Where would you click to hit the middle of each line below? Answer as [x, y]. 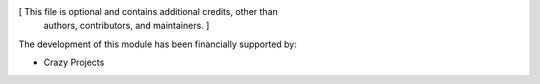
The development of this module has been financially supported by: [157, 44]
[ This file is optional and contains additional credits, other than [148, 11]
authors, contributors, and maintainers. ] [126, 26]
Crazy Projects [74, 62]
